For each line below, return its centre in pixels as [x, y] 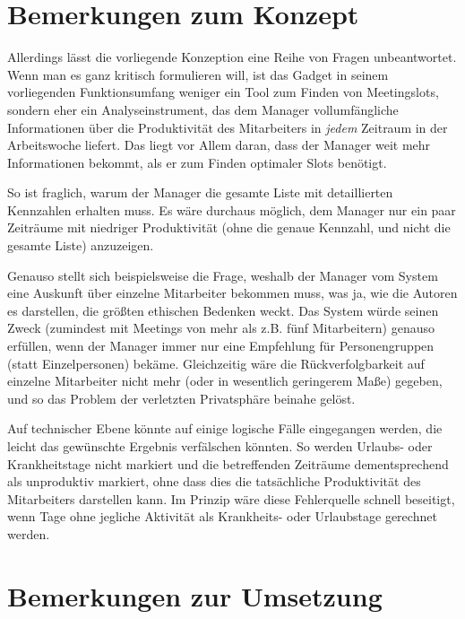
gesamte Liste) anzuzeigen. [81, 245]
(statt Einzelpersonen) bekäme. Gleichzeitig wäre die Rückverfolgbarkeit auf [216, 363]
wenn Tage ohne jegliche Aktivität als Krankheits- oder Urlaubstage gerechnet [222, 516]
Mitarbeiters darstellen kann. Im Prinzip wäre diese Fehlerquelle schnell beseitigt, [231, 498]
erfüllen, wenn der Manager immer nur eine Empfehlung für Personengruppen [221, 346]
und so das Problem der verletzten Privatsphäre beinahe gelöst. [181, 398]
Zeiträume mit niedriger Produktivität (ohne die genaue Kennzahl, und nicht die [229, 227]
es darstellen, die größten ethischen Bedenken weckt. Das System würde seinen [223, 310]
